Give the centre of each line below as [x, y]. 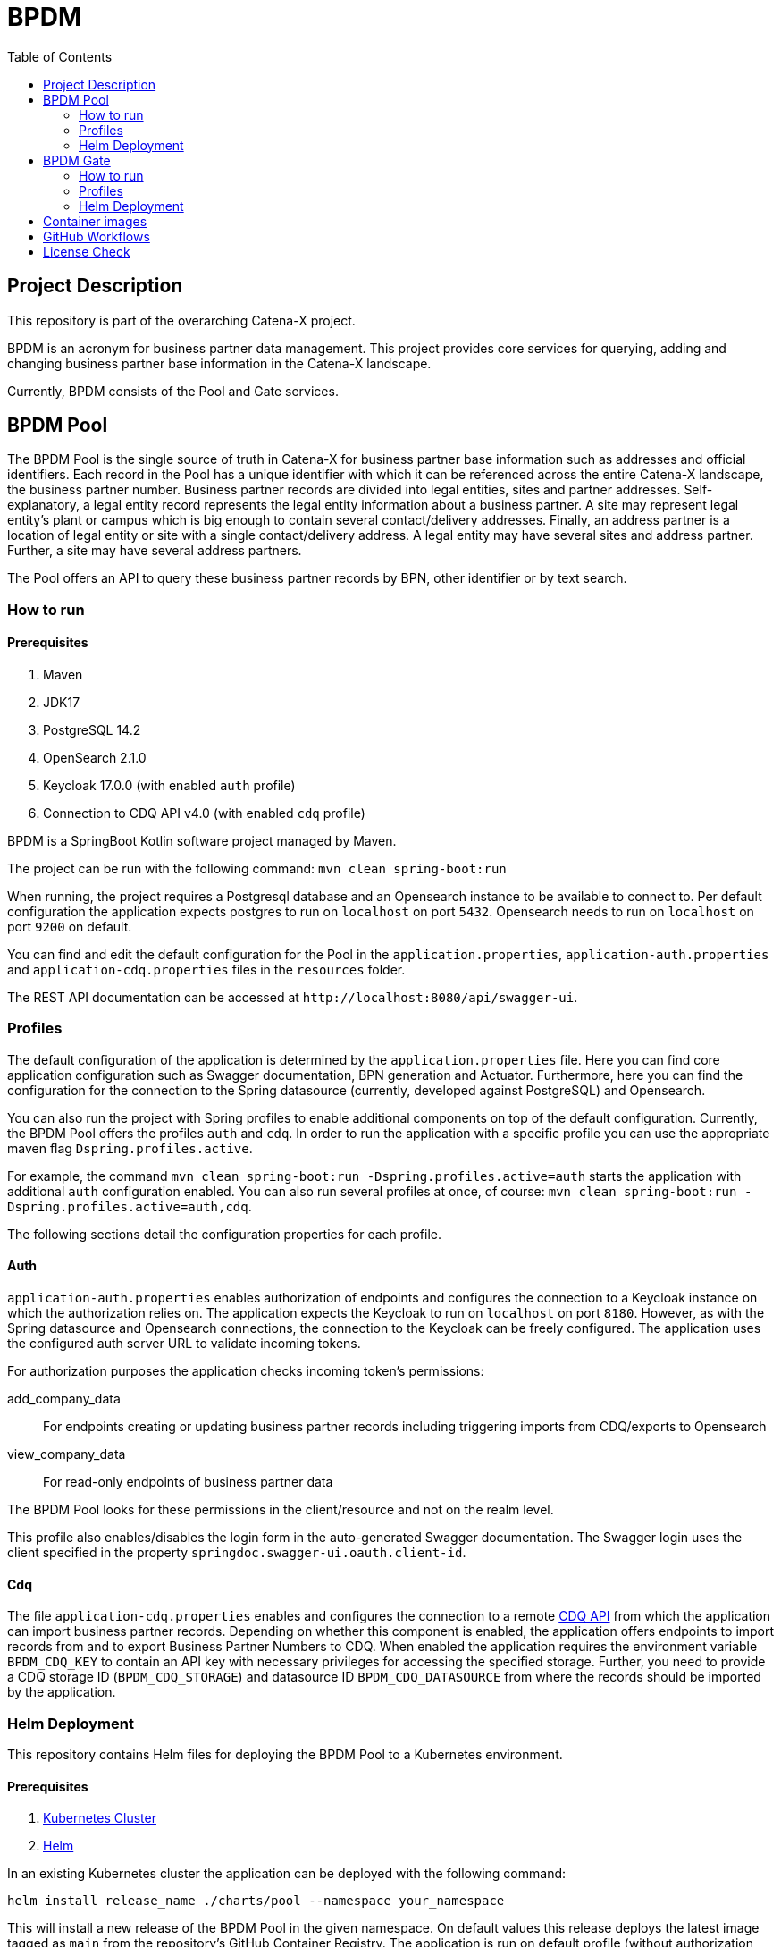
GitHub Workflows [97, 236]
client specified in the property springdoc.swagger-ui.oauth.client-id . [237, 1552]
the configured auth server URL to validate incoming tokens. [184, 1343]
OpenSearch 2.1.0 [95, 758]
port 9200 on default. [70, 927]
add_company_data [64, 1399]
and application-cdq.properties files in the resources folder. [206, 970]
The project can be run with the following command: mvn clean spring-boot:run [257, 869]
